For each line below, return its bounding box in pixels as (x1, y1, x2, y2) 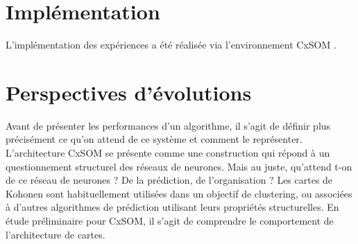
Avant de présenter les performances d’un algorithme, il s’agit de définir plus (6, 118, 331, 132)
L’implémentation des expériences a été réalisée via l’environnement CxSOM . (6, 37, 336, 52)
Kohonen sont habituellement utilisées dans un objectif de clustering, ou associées (6, 186, 352, 200)
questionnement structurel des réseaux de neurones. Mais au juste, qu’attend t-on (6, 159, 352, 173)
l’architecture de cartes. (6, 227, 105, 241)
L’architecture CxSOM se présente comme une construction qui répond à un (6, 146, 330, 160)
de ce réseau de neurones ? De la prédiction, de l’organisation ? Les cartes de (6, 173, 333, 187)
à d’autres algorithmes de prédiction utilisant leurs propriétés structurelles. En (6, 200, 339, 214)
